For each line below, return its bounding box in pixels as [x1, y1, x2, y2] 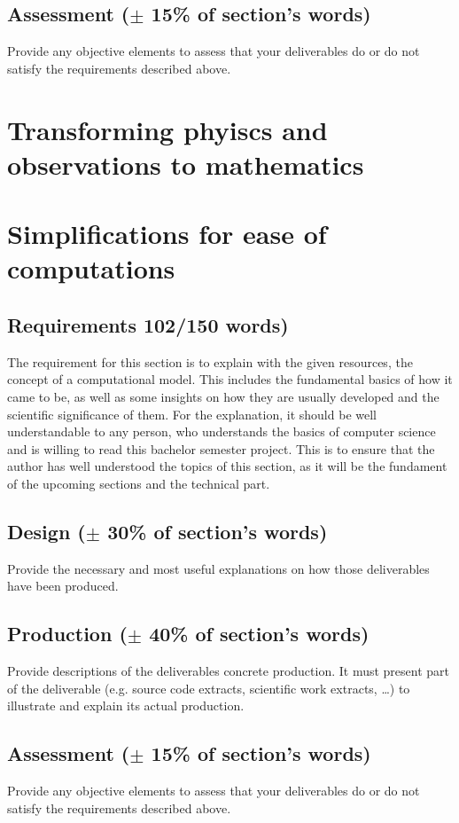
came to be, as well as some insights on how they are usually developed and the [7, 387, 440, 405]
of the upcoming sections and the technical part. [7, 474, 270, 492]
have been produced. [7, 576, 119, 595]
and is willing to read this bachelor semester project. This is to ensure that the [7, 439, 435, 458]
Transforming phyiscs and [7, 111, 328, 147]
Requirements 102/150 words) [7, 310, 289, 338]
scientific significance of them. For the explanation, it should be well [7, 404, 377, 423]
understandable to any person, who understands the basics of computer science [7, 422, 436, 441]
